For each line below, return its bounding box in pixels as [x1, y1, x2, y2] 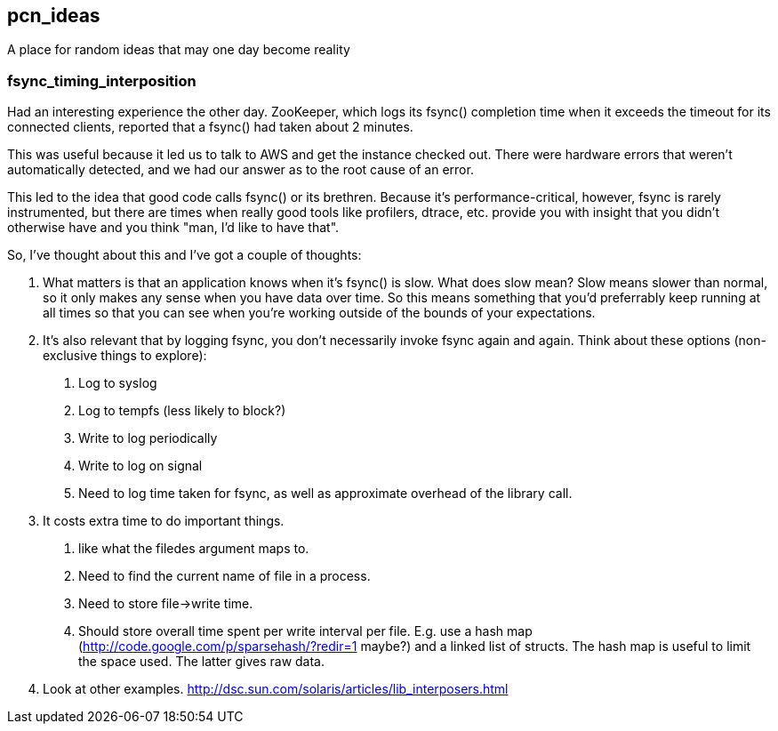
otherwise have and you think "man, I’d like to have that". [7, 220, 340, 236]
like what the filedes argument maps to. [78, 541, 309, 557]
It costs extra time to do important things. [43, 513, 285, 529]
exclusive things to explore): [43, 348, 207, 364]
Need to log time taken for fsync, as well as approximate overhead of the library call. [78, 486, 573, 502]
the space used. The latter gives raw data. [78, 654, 325, 670]
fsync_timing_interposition [7, 71, 197, 90]
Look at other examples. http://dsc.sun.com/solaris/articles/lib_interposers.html [43, 681, 509, 697]
